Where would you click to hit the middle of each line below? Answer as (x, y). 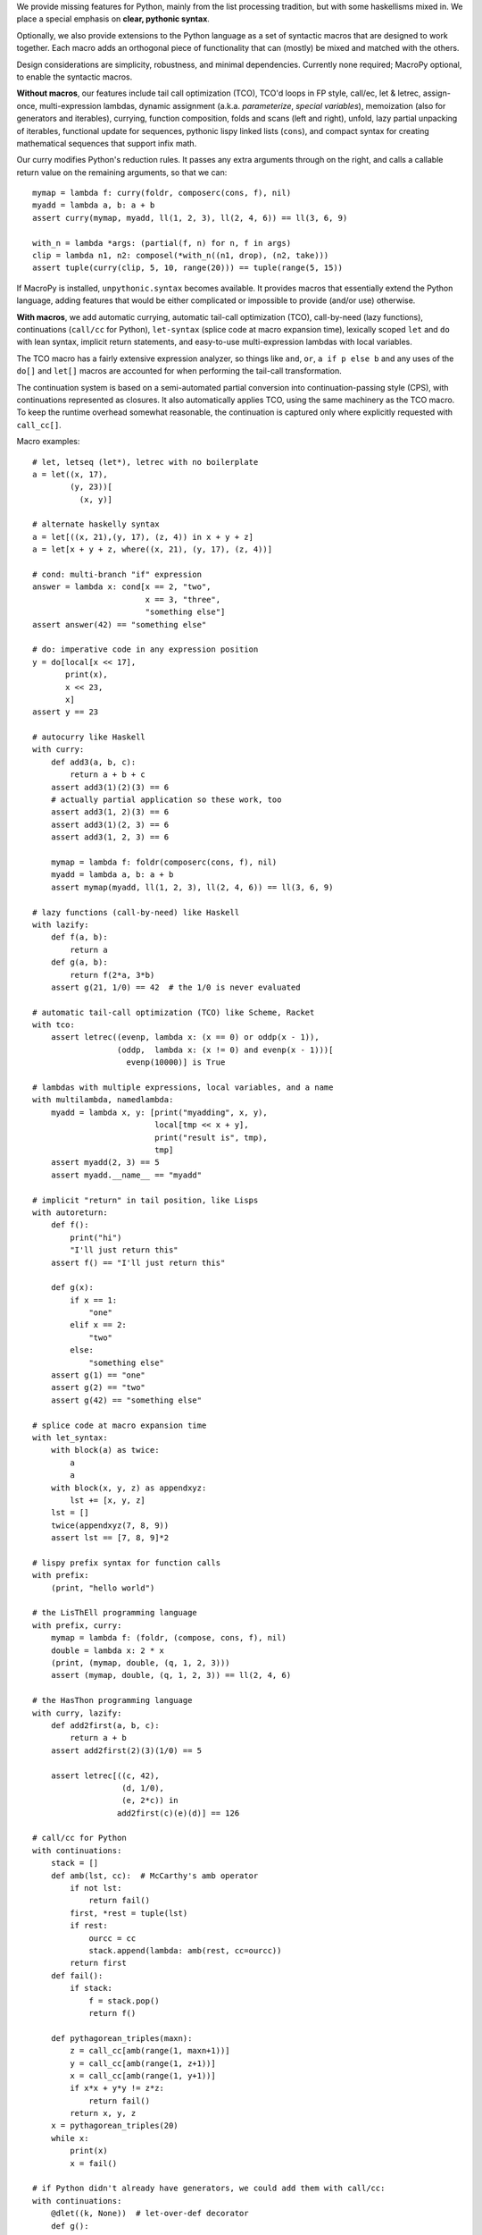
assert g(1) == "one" (98, 1375)
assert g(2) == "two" (98, 1387)
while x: (70, 2138)
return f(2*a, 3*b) (112, 975)
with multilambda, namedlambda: (103, 1100)
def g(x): (72, 1288)
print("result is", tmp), (211, 1137)
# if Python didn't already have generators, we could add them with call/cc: (209, 2189)
